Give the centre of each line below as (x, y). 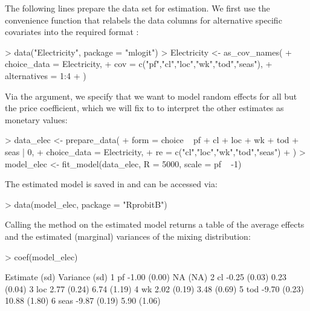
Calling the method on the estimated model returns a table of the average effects (155, 224)
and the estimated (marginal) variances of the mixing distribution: (128, 236)
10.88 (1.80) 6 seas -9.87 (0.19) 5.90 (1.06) (83, 300)
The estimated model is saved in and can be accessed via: (111, 184)
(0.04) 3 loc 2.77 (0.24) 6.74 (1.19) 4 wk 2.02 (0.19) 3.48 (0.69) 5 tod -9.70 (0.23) (155, 288)
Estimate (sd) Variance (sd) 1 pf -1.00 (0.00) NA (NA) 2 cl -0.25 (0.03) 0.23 (146, 277)
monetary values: (36, 119)
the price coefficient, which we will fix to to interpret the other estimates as (144, 108)
